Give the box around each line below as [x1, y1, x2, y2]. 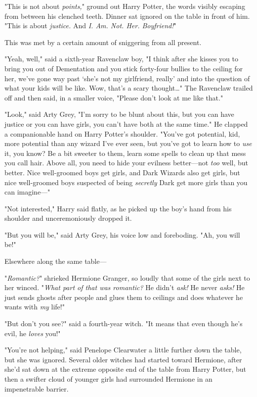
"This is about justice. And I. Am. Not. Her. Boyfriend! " [4, 20, 176, 31]
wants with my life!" [4, 301, 65, 312]
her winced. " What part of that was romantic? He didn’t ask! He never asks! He [4, 282, 245, 293]
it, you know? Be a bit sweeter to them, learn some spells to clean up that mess [4, 148, 246, 158]
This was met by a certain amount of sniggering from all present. [4, 37, 202, 47]
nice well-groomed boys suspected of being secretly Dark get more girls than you [4, 177, 248, 187]
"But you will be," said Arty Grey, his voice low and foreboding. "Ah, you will [4, 229, 240, 240]
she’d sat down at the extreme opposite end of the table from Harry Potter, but [4, 364, 247, 374]
